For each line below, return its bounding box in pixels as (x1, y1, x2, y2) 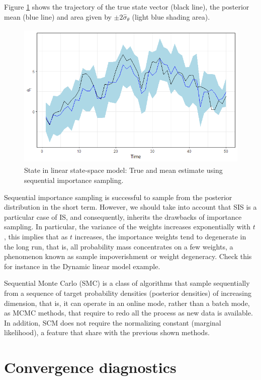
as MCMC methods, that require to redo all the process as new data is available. (4, 307, 253, 318)
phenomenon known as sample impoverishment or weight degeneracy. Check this (4, 251, 252, 262)
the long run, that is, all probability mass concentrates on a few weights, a (4, 241, 233, 251)
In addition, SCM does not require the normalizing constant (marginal (4, 317, 221, 328)
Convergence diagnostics (4, 357, 177, 377)
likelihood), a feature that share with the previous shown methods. (4, 327, 210, 338)
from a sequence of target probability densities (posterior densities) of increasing (4, 287, 251, 298)
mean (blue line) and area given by (4, 11, 112, 22)
